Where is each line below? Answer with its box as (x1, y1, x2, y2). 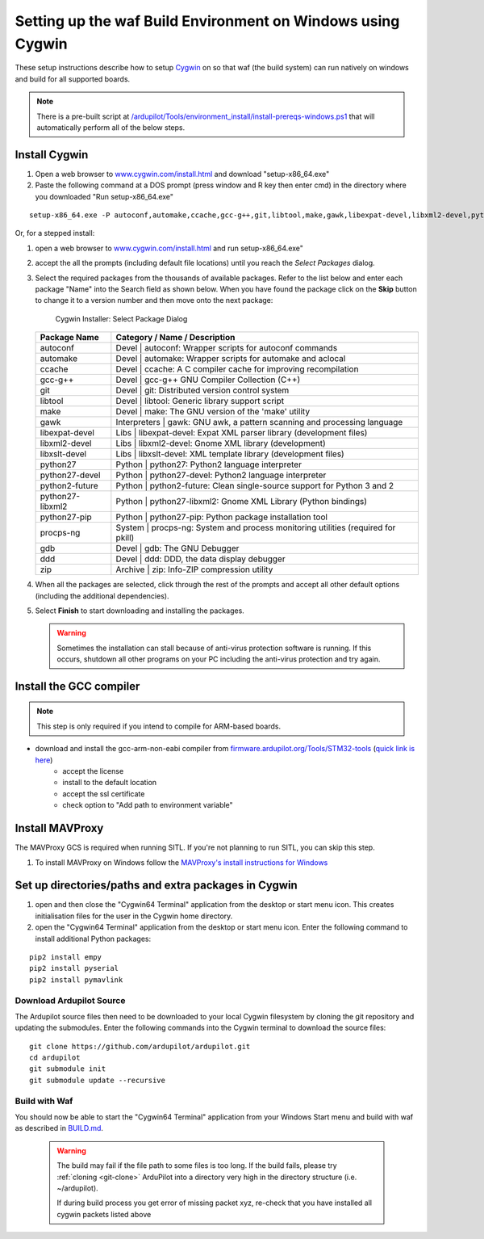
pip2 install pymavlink (29, 975, 123, 985)
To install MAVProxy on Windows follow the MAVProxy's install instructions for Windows (35, 857, 328, 867)
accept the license (62, 766, 124, 776)
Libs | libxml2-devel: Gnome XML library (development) (115, 438, 326, 449)
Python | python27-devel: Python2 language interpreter (115, 469, 327, 481)
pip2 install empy (29, 952, 102, 961)
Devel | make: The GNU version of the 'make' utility (115, 406, 311, 418)
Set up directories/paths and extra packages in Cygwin (15, 879, 298, 892)
